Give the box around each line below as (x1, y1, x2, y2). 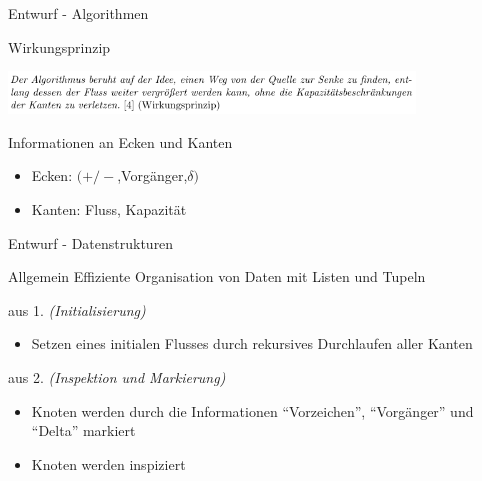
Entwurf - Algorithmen (8, 3, 149, 23)
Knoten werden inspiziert (31, 453, 186, 474)
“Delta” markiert (31, 420, 136, 441)
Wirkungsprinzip (8, 36, 111, 57)
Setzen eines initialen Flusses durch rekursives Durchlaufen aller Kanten (31, 333, 473, 354)
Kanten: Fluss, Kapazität (31, 199, 187, 220)
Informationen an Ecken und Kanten (8, 131, 233, 152)
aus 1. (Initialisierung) (8, 299, 146, 320)
